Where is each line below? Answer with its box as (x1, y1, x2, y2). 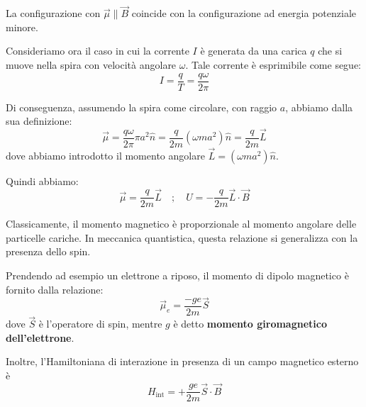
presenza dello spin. (6, 244, 91, 259)
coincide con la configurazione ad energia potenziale (131, 6, 356, 21)
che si (318, 43, 343, 58)
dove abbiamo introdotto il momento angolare (6, 147, 205, 162)
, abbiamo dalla (285, 99, 353, 114)
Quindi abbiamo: (6, 173, 79, 188)
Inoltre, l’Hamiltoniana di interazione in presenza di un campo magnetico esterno (6, 354, 359, 369)
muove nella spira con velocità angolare (6, 57, 177, 72)
